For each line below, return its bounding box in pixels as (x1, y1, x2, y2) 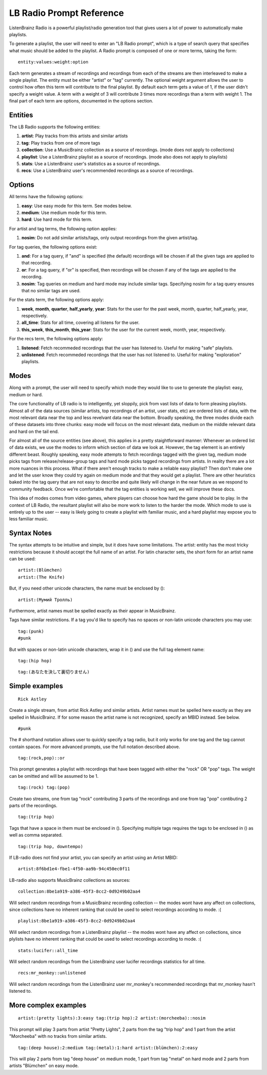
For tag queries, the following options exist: (9, 244, 97, 250)
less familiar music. (9, 516, 48, 522)
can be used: (9, 556, 36, 562)
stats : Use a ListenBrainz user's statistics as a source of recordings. (21, 161, 161, 166)
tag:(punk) (18, 628, 44, 634)
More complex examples (9, 1001, 87, 1009)
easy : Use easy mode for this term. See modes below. (21, 203, 132, 209)
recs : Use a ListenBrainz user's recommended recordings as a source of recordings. (21, 167, 194, 173)
